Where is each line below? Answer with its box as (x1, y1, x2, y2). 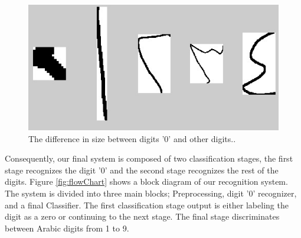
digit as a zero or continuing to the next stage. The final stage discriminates (5, 210, 280, 223)
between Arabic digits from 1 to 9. (5, 221, 129, 234)
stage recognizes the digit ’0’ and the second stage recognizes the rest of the (5, 163, 279, 176)
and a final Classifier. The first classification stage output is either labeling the (5, 198, 289, 211)
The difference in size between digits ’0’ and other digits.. (28, 132, 236, 144)
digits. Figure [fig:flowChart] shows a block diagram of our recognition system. (5, 175, 288, 188)
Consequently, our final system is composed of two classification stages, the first (5, 152, 293, 165)
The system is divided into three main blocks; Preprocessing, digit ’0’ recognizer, (5, 186, 297, 199)
